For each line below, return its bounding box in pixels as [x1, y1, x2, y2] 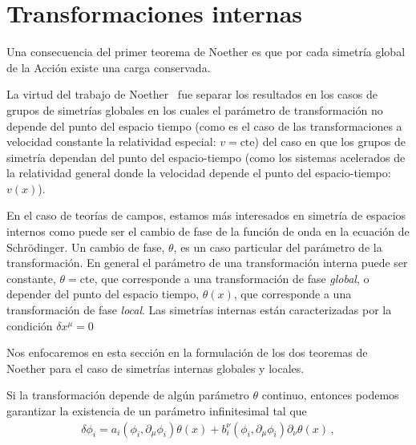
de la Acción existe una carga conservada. [6, 59, 211, 75]
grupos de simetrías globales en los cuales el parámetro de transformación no [6, 101, 383, 118]
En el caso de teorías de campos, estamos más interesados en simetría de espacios [6, 207, 406, 224]
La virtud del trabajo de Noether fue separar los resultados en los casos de [6, 86, 378, 103]
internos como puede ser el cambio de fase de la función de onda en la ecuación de [6, 223, 410, 240]
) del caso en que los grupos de [254, 133, 406, 150]
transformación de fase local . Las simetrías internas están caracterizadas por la [6, 301, 392, 318]
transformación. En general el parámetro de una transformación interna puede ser [6, 254, 408, 271]
